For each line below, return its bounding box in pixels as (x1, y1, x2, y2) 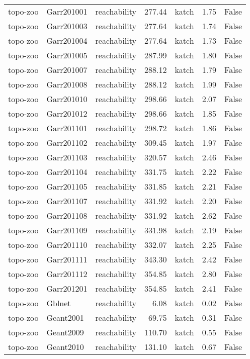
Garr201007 (46, 64, 88, 75)
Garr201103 (46, 151, 88, 163)
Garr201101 (46, 122, 88, 134)
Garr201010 (46, 93, 88, 105)
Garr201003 (46, 20, 88, 32)
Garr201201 (46, 283, 88, 294)
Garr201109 (46, 224, 88, 236)
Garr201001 (46, 6, 88, 17)
